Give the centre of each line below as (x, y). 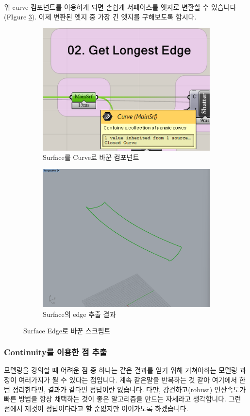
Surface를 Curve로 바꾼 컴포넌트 (91, 157)
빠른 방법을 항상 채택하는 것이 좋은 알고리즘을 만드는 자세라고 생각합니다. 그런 (123, 399)
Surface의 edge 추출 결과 (79, 314)
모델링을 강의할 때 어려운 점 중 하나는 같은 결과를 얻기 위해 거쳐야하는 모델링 (121, 370)
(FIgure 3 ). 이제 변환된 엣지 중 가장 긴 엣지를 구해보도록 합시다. (100, 16)
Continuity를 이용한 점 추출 (55, 352)
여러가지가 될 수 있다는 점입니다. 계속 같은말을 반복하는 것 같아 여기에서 (128, 379)
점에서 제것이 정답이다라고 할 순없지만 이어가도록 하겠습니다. (96, 408)
